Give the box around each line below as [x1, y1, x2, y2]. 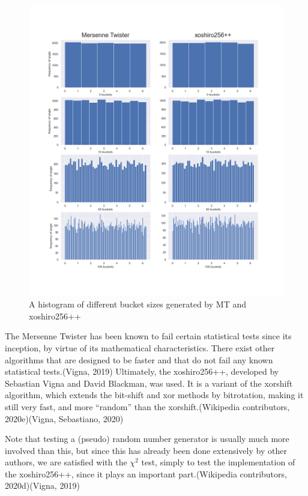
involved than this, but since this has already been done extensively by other [5, 444, 287, 456]
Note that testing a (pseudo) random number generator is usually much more [5, 432, 289, 445]
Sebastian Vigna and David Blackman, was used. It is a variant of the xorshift [5, 377, 293, 389]
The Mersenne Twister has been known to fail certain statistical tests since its [5, 330, 292, 342]
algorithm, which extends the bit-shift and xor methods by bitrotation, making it [5, 389, 304, 401]
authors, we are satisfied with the [5, 456, 127, 468]
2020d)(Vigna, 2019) [5, 479, 80, 492]
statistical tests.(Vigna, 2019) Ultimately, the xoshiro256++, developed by [5, 365, 279, 378]
